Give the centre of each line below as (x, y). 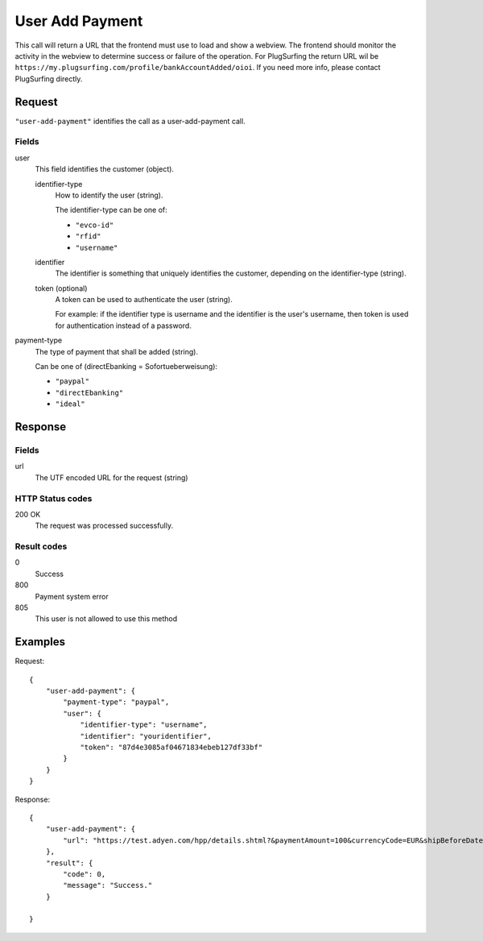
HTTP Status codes (54, 498)
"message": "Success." (108, 885)
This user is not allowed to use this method (106, 619)
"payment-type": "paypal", (116, 702)
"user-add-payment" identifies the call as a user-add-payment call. (130, 121)
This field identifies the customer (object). (105, 169)
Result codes (41, 546)
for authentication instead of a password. (124, 325)
